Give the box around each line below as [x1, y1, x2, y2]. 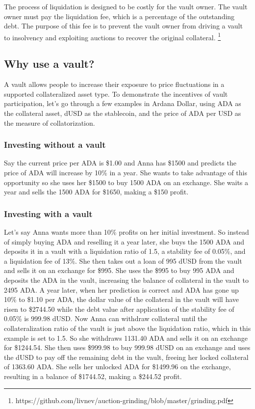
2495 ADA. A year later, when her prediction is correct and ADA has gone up [4, 284, 239, 295]
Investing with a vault [4, 207, 93, 219]
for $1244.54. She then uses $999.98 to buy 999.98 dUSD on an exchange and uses [4, 342, 251, 353]
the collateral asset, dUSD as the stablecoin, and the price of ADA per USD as [4, 108, 241, 118]
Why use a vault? [4, 56, 95, 71]
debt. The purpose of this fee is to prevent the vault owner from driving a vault [4, 21, 243, 31]
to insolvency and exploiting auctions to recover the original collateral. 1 [4, 30, 221, 42]
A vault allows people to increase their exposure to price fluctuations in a [4, 79, 225, 89]
